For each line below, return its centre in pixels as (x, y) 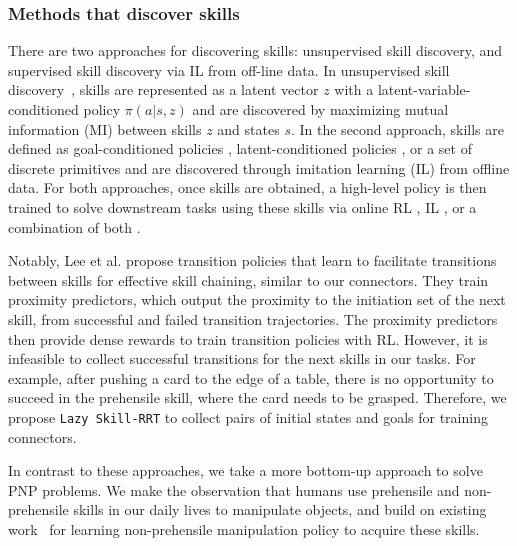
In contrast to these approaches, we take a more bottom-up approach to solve (245, 470)
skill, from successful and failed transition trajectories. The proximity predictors (253, 318)
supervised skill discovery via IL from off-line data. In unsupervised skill (229, 69)
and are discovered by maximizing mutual (320, 109)
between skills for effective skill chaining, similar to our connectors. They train (248, 279)
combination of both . (74, 226)
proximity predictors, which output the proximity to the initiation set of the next (257, 299)
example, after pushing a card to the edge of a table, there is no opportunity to (251, 377)
